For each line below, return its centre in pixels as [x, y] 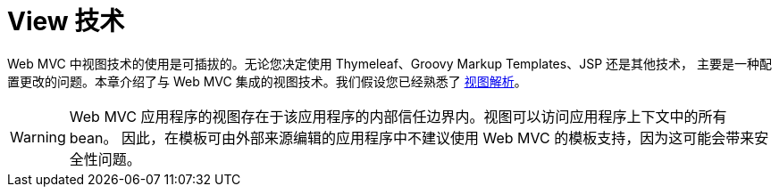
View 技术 [66, 21]
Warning [38, 137]
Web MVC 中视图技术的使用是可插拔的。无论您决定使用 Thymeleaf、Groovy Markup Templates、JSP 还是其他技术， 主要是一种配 [389, 63]
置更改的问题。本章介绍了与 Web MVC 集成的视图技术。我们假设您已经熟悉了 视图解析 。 [267, 81]
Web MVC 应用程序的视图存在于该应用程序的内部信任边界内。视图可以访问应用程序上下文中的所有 [398, 116]
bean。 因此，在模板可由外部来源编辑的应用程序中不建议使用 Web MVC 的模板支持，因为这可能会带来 [412, 137]
